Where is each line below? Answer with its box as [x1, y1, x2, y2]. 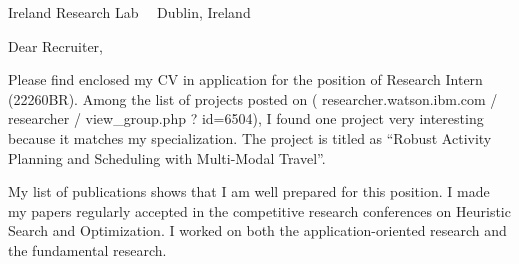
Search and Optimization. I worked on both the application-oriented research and [8, 220, 507, 241]
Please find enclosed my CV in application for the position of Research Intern [8, 69, 483, 90]
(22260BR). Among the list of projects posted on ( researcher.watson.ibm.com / [8, 88, 498, 109]
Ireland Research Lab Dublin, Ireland [8, 2, 251, 22]
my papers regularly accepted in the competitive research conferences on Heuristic [8, 200, 511, 221]
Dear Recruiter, [8, 35, 104, 56]
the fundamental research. [8, 239, 167, 260]
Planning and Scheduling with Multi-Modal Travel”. [8, 147, 326, 168]
